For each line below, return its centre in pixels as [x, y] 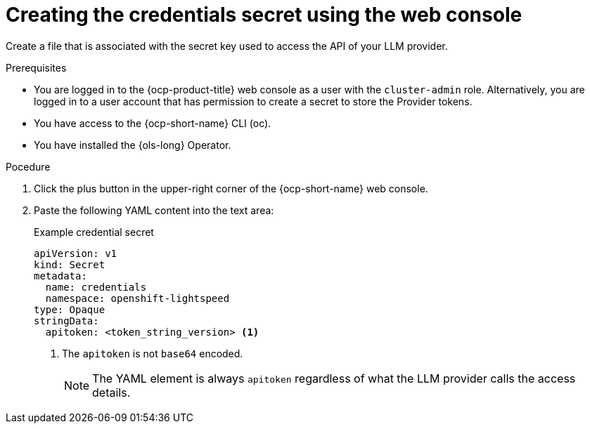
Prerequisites [36, 67]
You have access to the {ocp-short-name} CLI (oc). [153, 123]
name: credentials [96, 287]
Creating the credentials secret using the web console [264, 15]
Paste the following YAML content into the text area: [154, 210]
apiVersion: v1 [76, 253]
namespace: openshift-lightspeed [137, 298]
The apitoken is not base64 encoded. [153, 353]
